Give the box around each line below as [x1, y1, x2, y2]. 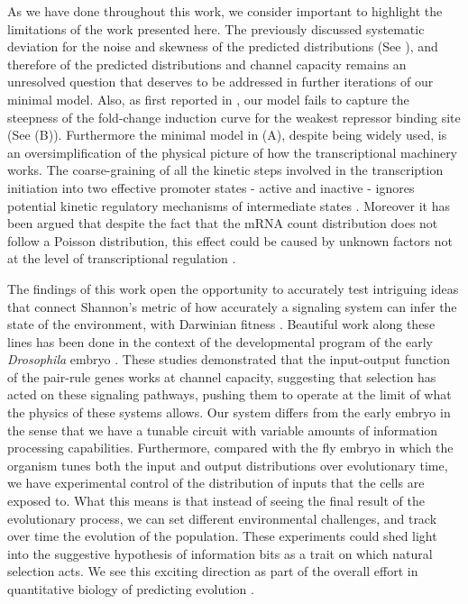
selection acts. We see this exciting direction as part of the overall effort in [7, 562, 418, 581]
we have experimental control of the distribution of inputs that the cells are [7, 473, 425, 492]
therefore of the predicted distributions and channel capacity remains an [7, 54, 407, 73]
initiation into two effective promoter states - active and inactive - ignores [7, 178, 415, 197]
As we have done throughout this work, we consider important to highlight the [7, 2, 443, 20]
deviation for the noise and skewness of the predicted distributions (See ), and [7, 37, 438, 56]
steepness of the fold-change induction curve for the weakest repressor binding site [7, 107, 461, 126]
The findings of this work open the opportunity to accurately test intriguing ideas [7, 279, 459, 297]
